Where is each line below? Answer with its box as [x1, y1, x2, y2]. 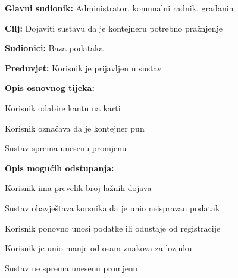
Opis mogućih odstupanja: [5, 161, 114, 174]
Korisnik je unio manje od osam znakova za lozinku [5, 242, 192, 254]
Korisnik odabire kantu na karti [5, 101, 121, 114]
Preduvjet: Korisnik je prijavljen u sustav [5, 61, 162, 74]
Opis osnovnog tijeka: [5, 82, 95, 94]
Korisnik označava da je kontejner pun [5, 121, 145, 134]
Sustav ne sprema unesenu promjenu [5, 261, 138, 274]
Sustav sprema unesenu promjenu [5, 142, 127, 154]
